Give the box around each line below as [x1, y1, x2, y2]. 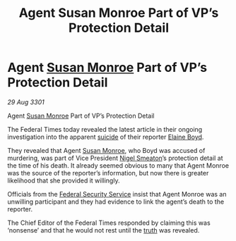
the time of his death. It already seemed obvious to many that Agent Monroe [7, 161, 230, 170]
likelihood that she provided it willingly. [7, 176, 120, 185]
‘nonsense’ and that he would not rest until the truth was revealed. [7, 225, 200, 234]
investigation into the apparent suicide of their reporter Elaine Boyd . [7, 132, 204, 141]
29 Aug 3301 [7, 97, 45, 106]
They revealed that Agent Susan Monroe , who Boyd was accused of [7, 146, 206, 154]
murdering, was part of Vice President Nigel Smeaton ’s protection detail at [7, 154, 224, 162]
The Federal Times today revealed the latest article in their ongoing [7, 125, 203, 133]
